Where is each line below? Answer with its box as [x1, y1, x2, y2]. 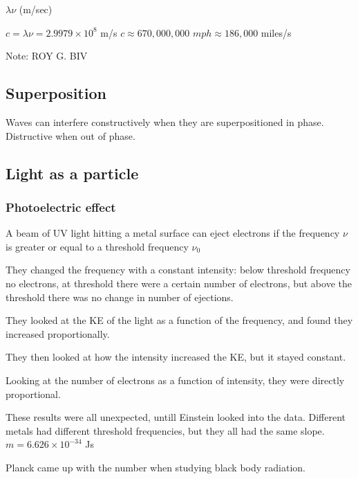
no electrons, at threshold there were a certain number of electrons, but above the [6, 275, 352, 290]
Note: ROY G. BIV [6, 48, 88, 63]
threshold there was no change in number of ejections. [6, 289, 234, 304]
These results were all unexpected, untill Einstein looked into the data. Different [6, 410, 346, 424]
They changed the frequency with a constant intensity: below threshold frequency [6, 262, 350, 277]
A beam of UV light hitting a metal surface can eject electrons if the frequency [6, 226, 340, 240]
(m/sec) [19, 2, 53, 16]
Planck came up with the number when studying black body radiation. [6, 460, 306, 474]
